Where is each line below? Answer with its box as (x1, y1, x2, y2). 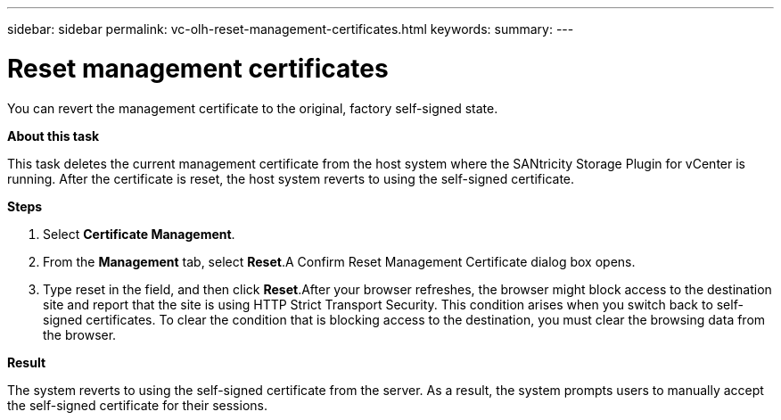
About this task (7, 128, 100, 144)
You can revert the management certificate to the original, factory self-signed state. (7, 100, 498, 116)
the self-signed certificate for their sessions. (7, 397, 267, 413)
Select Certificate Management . (43, 226, 235, 242)
